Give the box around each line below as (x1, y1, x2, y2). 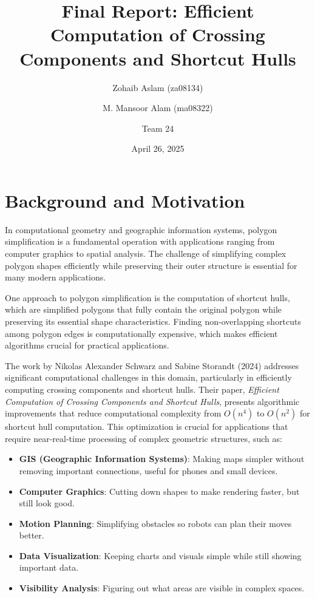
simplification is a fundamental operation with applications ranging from (5, 235, 275, 248)
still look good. (19, 497, 75, 509)
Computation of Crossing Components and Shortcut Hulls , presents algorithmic (5, 395, 300, 407)
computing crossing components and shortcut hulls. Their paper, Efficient (5, 382, 279, 395)
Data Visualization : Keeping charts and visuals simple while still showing (19, 549, 302, 562)
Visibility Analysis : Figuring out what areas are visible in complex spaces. (19, 582, 305, 594)
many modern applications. (5, 271, 106, 284)
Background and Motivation (5, 188, 245, 212)
